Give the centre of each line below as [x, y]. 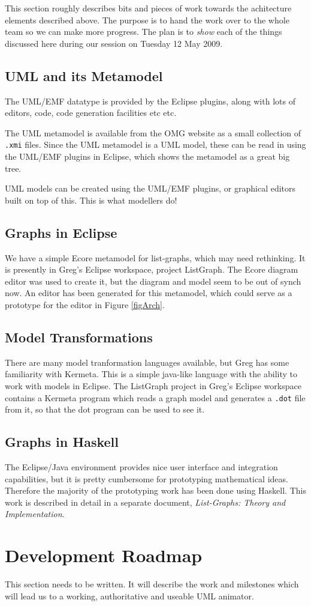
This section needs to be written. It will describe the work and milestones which [152, 584]
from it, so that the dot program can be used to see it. [105, 409]
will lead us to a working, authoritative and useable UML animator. [129, 595]
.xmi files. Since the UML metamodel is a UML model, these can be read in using [155, 144]
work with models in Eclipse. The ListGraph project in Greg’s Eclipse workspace [153, 385]
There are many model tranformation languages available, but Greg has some [147, 362]
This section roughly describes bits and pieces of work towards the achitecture [148, 8]
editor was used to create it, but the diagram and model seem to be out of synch [153, 281]
